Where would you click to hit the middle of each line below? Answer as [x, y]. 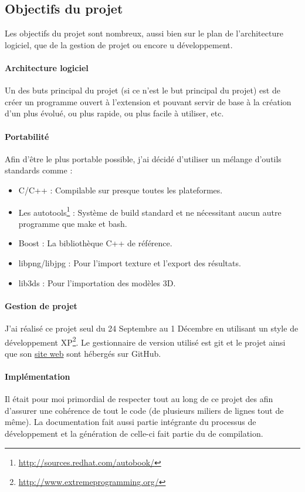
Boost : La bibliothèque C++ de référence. [95, 243]
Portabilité [27, 136]
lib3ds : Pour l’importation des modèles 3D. [97, 282]
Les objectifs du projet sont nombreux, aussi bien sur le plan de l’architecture [144, 33]
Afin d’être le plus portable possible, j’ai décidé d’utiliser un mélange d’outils [143, 158]
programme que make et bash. [73, 223]
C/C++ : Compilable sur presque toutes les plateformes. [121, 190]
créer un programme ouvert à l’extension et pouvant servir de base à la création [148, 101]
